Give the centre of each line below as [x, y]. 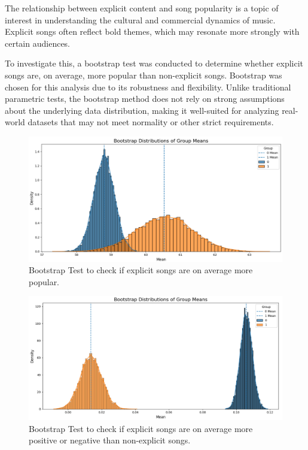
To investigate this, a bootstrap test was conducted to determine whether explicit [154, 63]
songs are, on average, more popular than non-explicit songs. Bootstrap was [144, 75]
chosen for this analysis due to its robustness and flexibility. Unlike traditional [148, 87]
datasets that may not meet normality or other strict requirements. [151, 122]
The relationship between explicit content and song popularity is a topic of [142, 8]
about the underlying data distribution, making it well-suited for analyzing [142, 110]
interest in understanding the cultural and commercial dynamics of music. [140, 19]
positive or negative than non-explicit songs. [110, 440]
